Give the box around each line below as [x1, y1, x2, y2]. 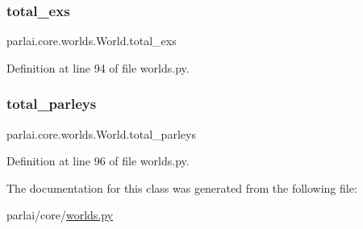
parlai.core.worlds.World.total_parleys [6, 125, 196, 142]
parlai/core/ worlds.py [6, 206, 114, 223]
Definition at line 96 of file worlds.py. [6, 152, 190, 169]
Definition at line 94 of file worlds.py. [6, 59, 190, 76]
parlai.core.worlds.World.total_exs [6, 32, 177, 49]
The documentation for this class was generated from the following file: [6, 179, 357, 196]
